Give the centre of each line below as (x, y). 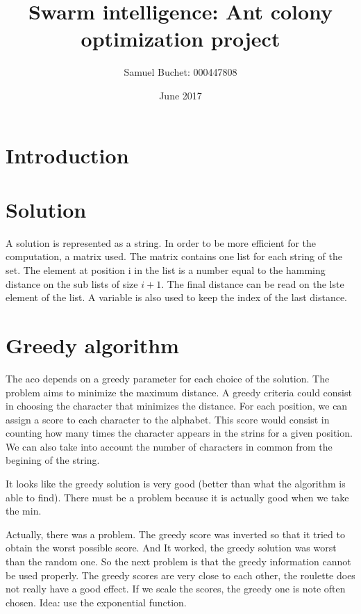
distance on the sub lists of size (72, 283)
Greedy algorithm (92, 345)
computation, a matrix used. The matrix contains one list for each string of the (174, 256)
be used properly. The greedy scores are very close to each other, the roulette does (180, 575)
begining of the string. (53, 460)
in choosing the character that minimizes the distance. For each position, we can (177, 406)
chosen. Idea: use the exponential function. (96, 602)
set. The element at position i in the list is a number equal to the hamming (166, 270)
